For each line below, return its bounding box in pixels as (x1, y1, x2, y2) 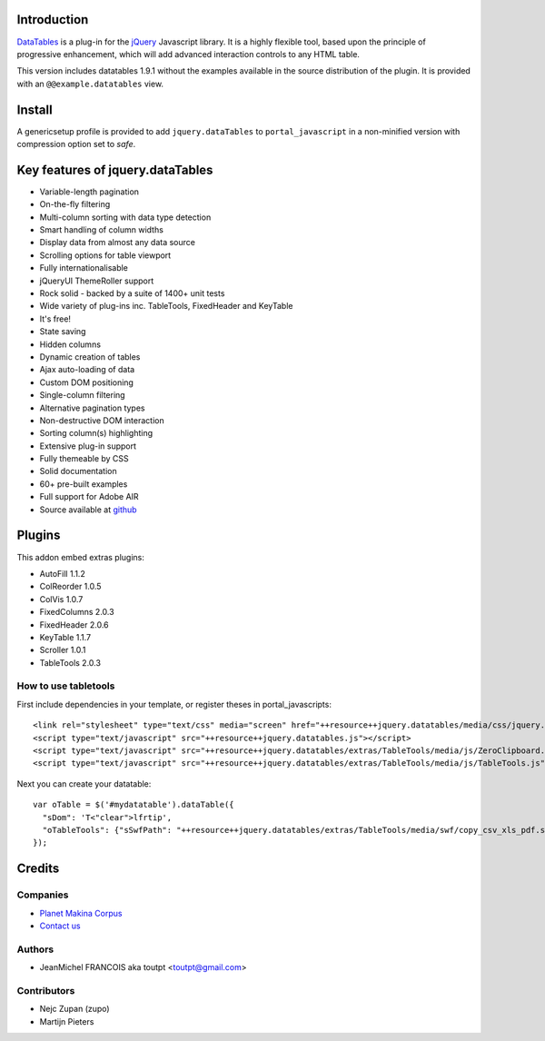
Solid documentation (39, 466, 117, 477)
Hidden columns (39, 339, 102, 350)
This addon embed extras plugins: (16, 551, 145, 562)
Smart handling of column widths (39, 224, 163, 235)
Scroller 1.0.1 (39, 645, 86, 656)
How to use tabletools (16, 679, 115, 692)
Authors (16, 943, 54, 956)
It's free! (39, 313, 72, 324)
